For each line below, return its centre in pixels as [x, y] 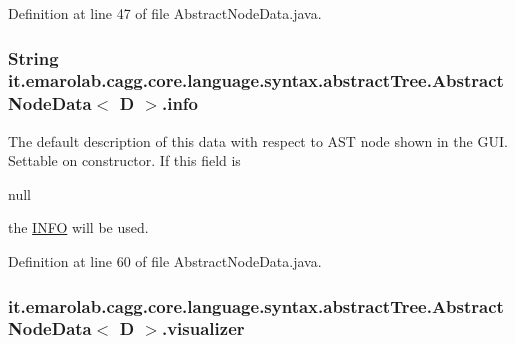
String [33, 57]
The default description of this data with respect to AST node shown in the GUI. [258, 140]
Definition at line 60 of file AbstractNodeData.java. [165, 261]
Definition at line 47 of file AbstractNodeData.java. [165, 13]
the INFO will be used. [78, 227]
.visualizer [203, 328]
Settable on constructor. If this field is [124, 160]
